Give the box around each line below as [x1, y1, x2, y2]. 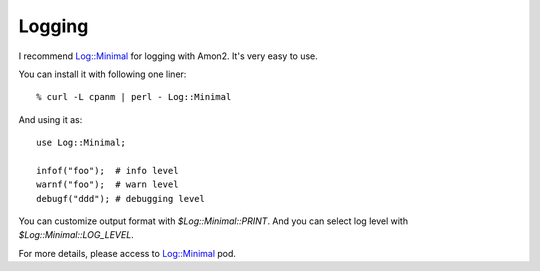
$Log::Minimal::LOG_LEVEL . [18, 229, 134, 241]
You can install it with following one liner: [18, 68, 187, 80]
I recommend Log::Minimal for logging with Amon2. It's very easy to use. [18, 50, 319, 62]
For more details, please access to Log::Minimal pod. [18, 247, 237, 259]
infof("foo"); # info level [36, 165, 179, 176]
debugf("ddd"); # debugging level [36, 193, 205, 204]
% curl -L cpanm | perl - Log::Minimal [36, 91, 232, 103]
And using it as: [18, 113, 83, 125]
